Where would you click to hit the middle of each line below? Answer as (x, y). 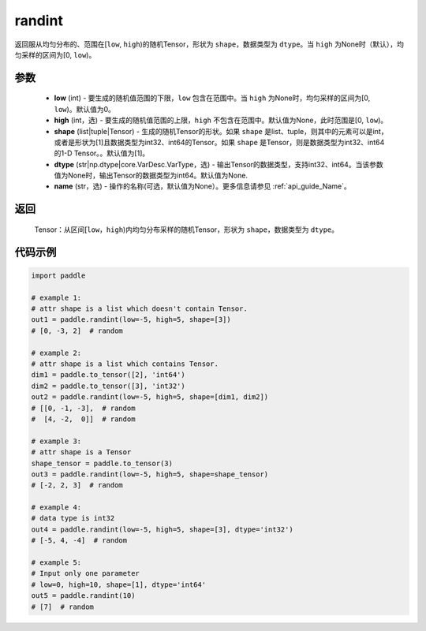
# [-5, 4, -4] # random (79, 541)
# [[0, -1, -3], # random (83, 408)
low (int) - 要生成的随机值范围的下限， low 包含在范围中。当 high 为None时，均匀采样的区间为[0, (212, 98)
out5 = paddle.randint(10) (83, 596)
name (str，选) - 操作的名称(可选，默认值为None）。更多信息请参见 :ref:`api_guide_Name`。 (202, 186)
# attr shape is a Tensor (81, 452)
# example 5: (56, 563)
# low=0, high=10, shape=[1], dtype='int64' (119, 584)
